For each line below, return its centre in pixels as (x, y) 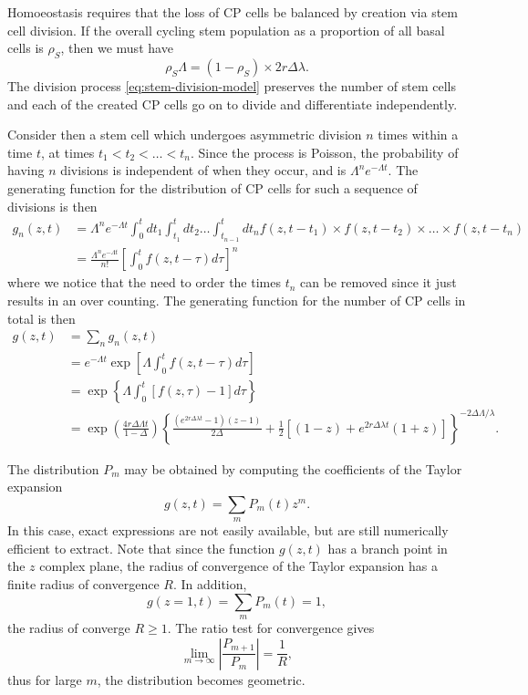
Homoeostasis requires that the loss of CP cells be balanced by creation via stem (233, 12)
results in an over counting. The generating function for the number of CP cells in (237, 300)
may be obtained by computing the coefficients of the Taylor (293, 468)
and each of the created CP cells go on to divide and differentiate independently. (233, 104)
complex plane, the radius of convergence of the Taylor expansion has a (238, 566)
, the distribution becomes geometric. (201, 679)
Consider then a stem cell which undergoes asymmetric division (185, 135)
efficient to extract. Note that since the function (141, 548)
